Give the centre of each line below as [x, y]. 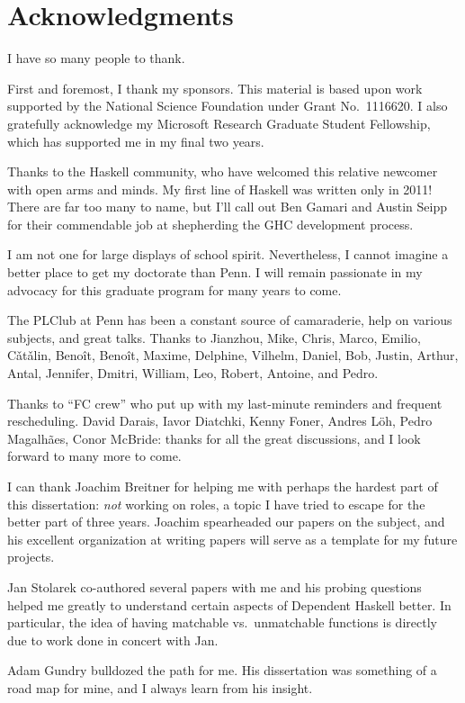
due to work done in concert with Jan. [113, 640]
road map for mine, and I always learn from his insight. [160, 687]
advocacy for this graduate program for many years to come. [174, 289]
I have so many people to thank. [96, 58]
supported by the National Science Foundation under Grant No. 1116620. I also [228, 106]
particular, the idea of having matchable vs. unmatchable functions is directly [222, 622]
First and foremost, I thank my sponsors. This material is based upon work [215, 88]
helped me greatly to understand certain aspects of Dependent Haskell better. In [229, 604]
